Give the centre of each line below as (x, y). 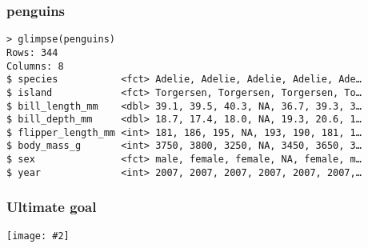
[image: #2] (38, 236)
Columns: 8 (35, 66)
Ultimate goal (52, 207)
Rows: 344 (32, 52)
